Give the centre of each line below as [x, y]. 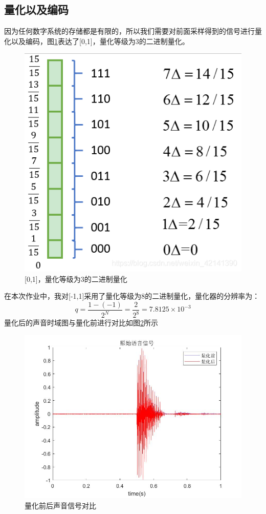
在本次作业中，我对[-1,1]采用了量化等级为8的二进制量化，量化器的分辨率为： [132, 296]
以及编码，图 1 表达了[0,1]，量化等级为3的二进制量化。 [100, 41]
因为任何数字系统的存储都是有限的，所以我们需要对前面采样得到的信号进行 [129, 31]
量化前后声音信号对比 [60, 505]
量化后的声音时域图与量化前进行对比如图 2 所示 [81, 323]
